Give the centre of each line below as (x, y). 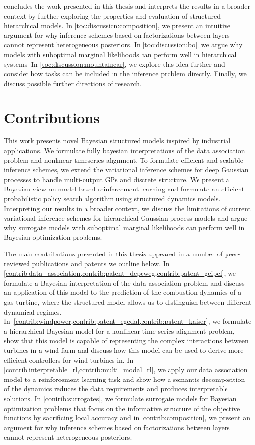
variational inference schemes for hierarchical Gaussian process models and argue (126, 218)
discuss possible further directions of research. (73, 83)
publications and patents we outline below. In (101, 263)
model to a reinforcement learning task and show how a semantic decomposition (125, 379)
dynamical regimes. (33, 311)
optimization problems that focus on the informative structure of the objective (122, 408)
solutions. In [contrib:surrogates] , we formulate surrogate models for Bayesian (120, 398)
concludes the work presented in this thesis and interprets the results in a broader (127, 6)
